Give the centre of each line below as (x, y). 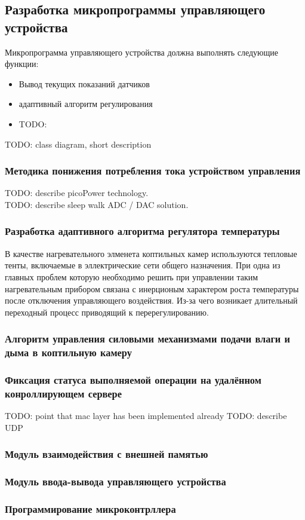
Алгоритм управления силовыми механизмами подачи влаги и (147, 339)
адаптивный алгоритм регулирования (86, 104)
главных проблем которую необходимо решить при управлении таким (132, 276)
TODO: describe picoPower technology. (77, 193)
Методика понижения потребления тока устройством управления (153, 171)
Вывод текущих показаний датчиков (84, 83)
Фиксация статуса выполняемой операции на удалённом (133, 380)
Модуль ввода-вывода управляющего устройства (115, 481)
